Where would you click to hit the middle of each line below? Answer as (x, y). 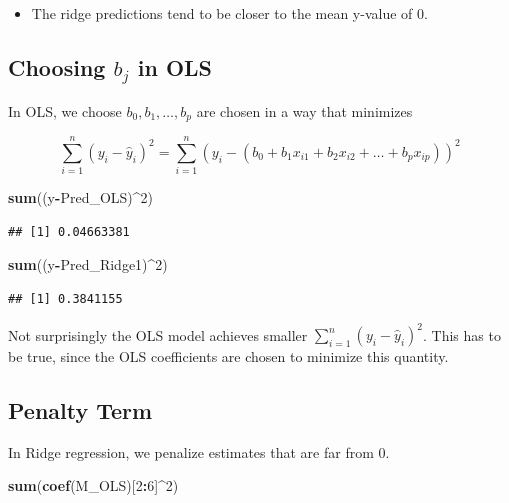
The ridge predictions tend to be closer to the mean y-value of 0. (229, 13)
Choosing (57, 66)
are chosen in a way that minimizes (304, 110)
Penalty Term (80, 410)
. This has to (462, 334)
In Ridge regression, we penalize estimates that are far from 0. (199, 451)
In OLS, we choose (65, 110)
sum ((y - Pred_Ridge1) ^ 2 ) (88, 264)
